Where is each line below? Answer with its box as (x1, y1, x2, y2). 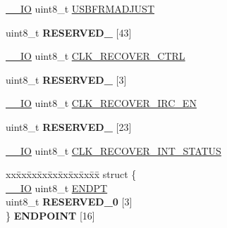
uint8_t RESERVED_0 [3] (6, 194, 133, 209)
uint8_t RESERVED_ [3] (6, 72, 127, 87)
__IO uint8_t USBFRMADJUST (6, 1, 155, 15)
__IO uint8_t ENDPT (6, 180, 108, 195)
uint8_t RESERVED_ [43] (6, 25, 132, 39)
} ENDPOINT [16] (6, 208, 95, 222)
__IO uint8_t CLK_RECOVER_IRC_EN (6, 96, 197, 110)
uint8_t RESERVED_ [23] (6, 119, 132, 134)
